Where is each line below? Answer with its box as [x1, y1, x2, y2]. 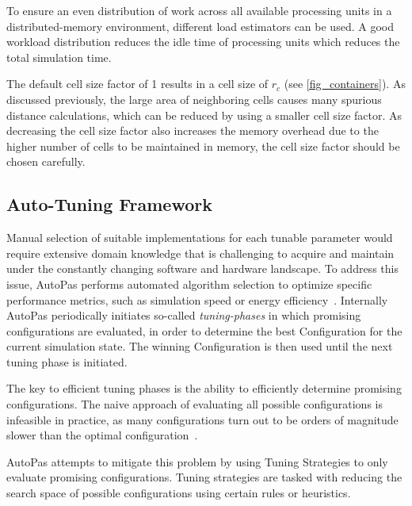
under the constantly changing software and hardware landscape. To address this [6, 260, 399, 277]
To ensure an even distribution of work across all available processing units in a [6, 2, 392, 18]
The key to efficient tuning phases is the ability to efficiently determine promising [6, 380, 402, 397]
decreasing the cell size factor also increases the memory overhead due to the [6, 122, 379, 139]
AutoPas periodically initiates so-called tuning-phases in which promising [6, 307, 361, 324]
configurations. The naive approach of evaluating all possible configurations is [6, 396, 383, 412]
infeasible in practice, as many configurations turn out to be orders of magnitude [6, 411, 399, 427]
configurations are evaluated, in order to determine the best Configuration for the [6, 322, 402, 339]
